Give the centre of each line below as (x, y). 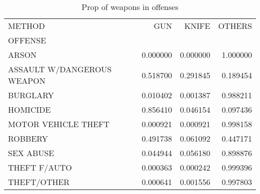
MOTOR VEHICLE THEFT (59, 124)
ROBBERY (28, 138)
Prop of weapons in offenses (130, 7)
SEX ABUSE (31, 153)
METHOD (26, 26)
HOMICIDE (29, 109)
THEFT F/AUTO (40, 167)
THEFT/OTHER (39, 182)
